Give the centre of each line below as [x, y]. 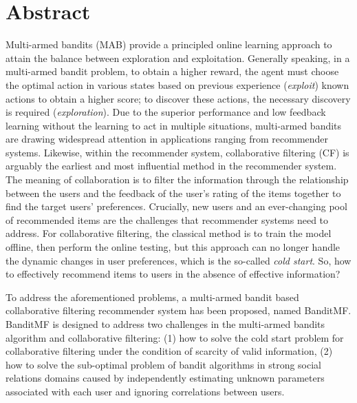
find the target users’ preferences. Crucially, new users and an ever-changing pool [176, 206]
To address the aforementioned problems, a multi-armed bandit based [152, 297]
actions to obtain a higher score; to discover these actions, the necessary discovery [178, 98]
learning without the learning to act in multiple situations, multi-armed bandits [174, 125]
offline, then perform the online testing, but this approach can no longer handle [173, 247]
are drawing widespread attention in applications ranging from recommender [167, 139]
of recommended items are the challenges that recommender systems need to [167, 219]
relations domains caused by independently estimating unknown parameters [165, 378]
